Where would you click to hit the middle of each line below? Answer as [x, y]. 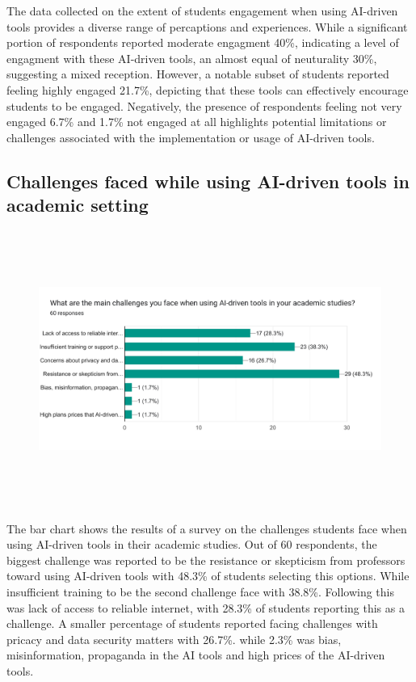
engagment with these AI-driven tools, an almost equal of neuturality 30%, [192, 58]
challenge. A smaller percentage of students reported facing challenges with [192, 623]
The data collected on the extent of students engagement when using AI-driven [202, 11]
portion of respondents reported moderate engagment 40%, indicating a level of [203, 42]
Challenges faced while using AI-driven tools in [208, 181]
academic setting [78, 205]
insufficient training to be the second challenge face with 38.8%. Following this [200, 592]
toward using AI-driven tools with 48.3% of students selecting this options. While [208, 576]
